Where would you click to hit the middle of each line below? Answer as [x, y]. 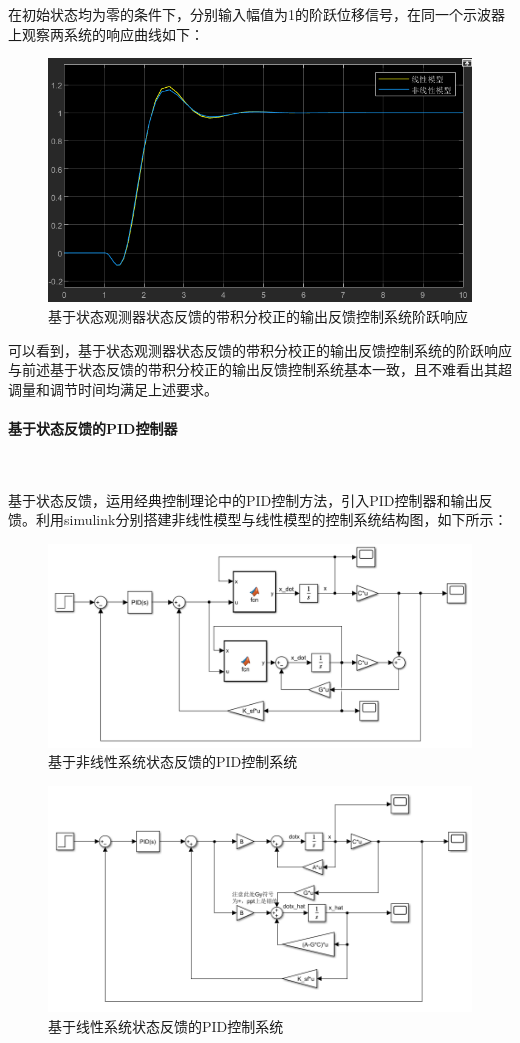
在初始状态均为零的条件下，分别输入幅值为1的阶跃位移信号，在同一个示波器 [256, 14]
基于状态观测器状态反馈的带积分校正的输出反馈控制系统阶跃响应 [258, 315]
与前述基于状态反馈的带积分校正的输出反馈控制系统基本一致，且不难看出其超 [260, 369]
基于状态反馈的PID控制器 [93, 427]
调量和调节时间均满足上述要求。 [113, 388]
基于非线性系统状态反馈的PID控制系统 [173, 761]
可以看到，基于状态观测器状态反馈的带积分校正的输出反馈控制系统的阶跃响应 [260, 349]
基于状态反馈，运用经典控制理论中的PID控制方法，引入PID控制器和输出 [243, 499]
